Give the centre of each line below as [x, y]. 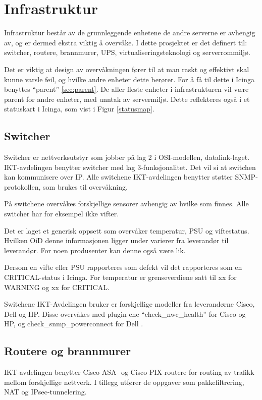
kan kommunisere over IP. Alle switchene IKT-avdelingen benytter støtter [118, 177]
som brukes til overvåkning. [85, 186]
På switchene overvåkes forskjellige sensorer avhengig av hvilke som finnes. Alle [126, 204]
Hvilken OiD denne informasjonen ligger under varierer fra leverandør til [116, 240]
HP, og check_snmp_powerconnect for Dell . [74, 324]
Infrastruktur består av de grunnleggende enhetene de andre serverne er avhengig [130, 33]
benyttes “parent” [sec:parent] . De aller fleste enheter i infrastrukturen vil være [126, 89]
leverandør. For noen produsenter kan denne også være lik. [95, 250]
